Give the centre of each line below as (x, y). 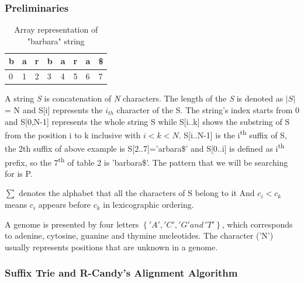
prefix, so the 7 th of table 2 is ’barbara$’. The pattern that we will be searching (146, 161)
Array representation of (56, 29)
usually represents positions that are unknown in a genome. (111, 247)
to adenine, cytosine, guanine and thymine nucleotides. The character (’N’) (139, 235)
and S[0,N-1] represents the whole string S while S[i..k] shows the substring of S (147, 121)
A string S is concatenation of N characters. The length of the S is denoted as (144, 98)
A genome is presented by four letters (72, 224)
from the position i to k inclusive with (73, 134)
